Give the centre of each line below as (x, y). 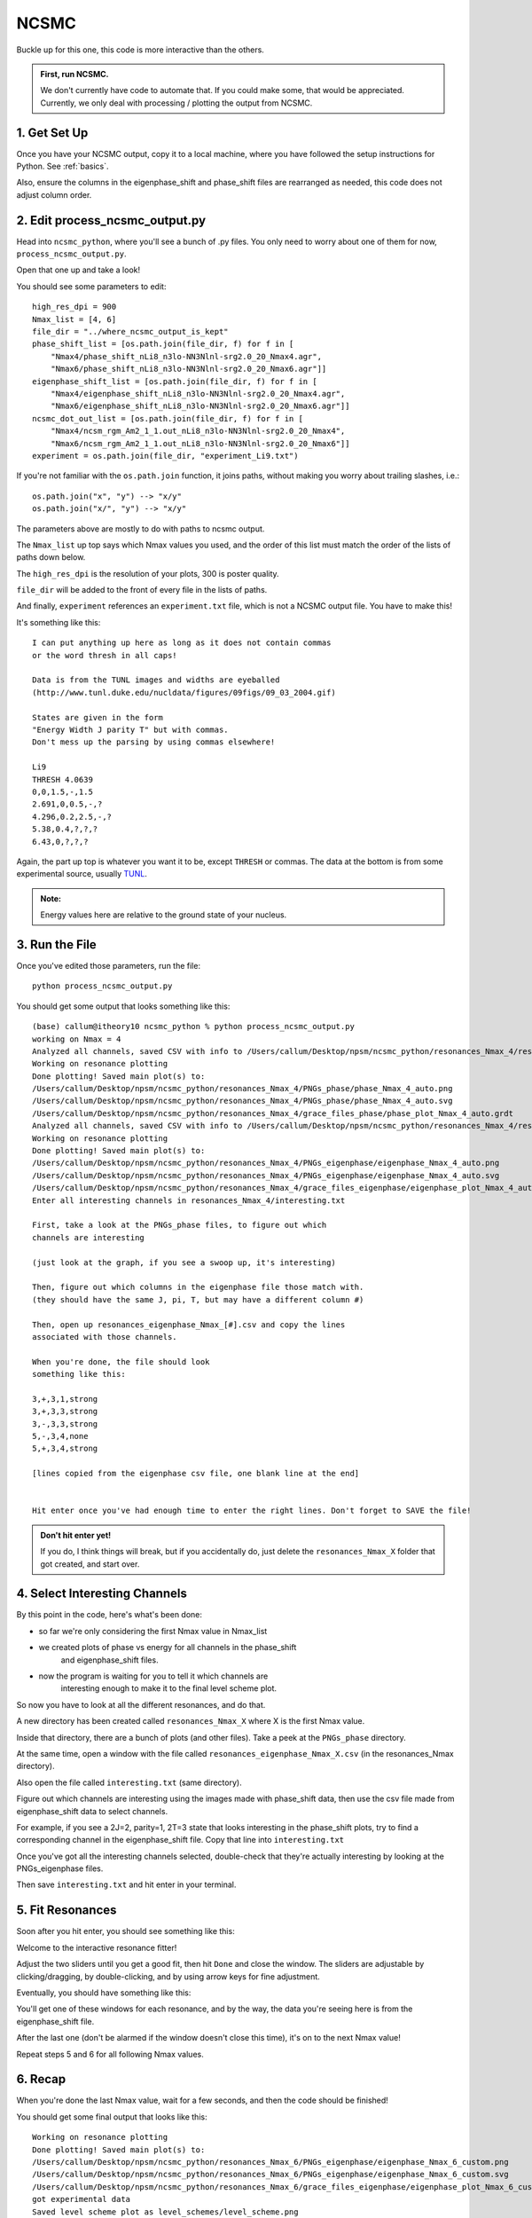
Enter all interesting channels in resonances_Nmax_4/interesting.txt (189, 1200)
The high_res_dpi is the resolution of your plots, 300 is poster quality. (148, 573)
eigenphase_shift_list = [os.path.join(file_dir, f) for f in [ (175, 381)
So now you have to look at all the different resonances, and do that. (141, 1704)
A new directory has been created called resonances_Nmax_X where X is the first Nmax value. (191, 1721)
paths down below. (51, 557)
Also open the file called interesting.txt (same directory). (129, 1782)
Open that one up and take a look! (78, 270)
